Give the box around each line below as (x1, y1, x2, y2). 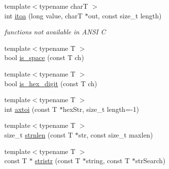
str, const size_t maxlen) (78, 129, 153, 139)
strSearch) (135, 155, 166, 166)
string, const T (86, 155, 130, 166)
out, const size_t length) (88, 10, 162, 20)
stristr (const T (35, 155, 80, 166)
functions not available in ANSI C (4, 27, 106, 37)
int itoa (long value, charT (4, 10, 83, 20)
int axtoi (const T (4, 104, 57, 114)
